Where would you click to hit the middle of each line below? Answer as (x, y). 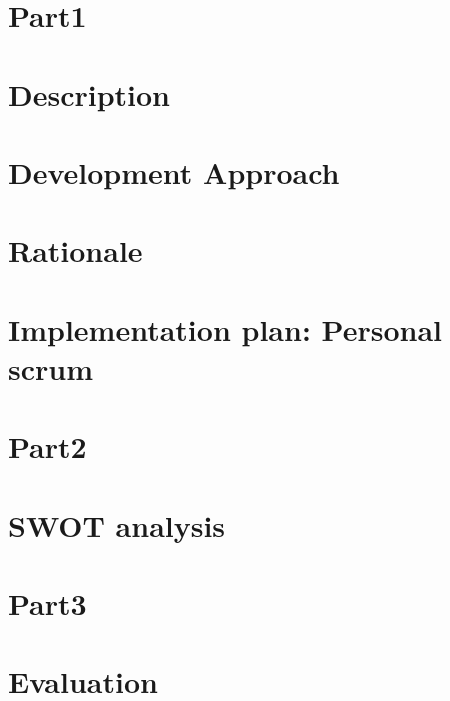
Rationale (75, 250)
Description (89, 93)
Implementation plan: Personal (225, 328)
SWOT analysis (117, 524)
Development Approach (174, 171)
